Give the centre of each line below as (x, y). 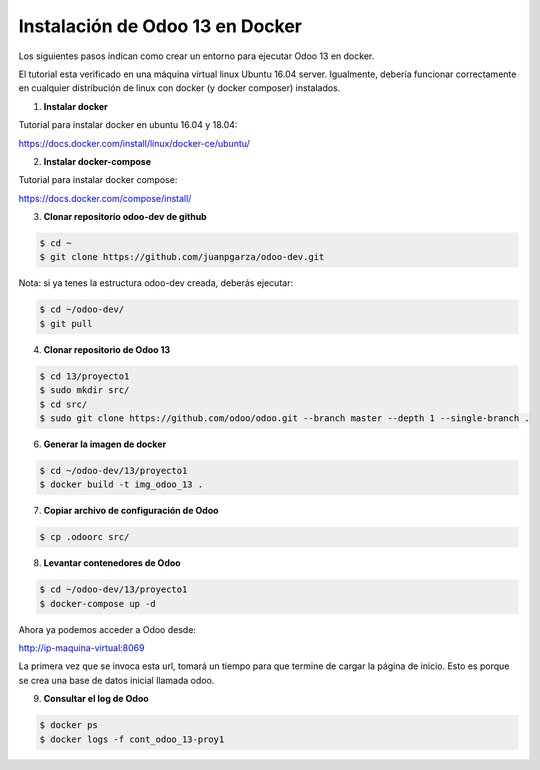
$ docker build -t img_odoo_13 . (121, 484)
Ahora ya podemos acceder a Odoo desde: (107, 629)
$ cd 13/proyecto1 (84, 376)
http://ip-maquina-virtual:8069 (81, 648)
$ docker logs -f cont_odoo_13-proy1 (132, 739)
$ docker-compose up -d (98, 603)
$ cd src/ (63, 404)
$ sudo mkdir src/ (84, 390)
